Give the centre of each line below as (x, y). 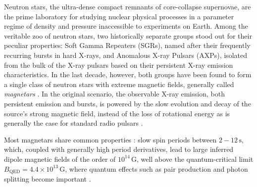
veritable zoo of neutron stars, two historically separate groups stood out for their (128, 35)
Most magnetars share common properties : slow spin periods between (110, 139)
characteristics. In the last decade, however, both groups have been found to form (128, 74)
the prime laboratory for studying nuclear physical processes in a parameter (119, 16)
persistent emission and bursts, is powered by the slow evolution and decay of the (128, 103)
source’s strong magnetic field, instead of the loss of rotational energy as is (117, 113)
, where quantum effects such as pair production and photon (156, 168)
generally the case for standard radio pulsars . (74, 123)
